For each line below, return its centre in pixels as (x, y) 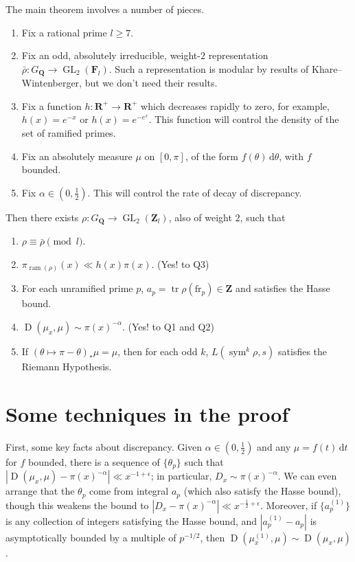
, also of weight (200, 217)
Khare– (327, 68)
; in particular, (181, 476)
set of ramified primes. (69, 133)
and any (274, 446)
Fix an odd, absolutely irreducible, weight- (111, 55)
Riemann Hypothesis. (67, 366)
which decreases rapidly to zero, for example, (235, 105)
